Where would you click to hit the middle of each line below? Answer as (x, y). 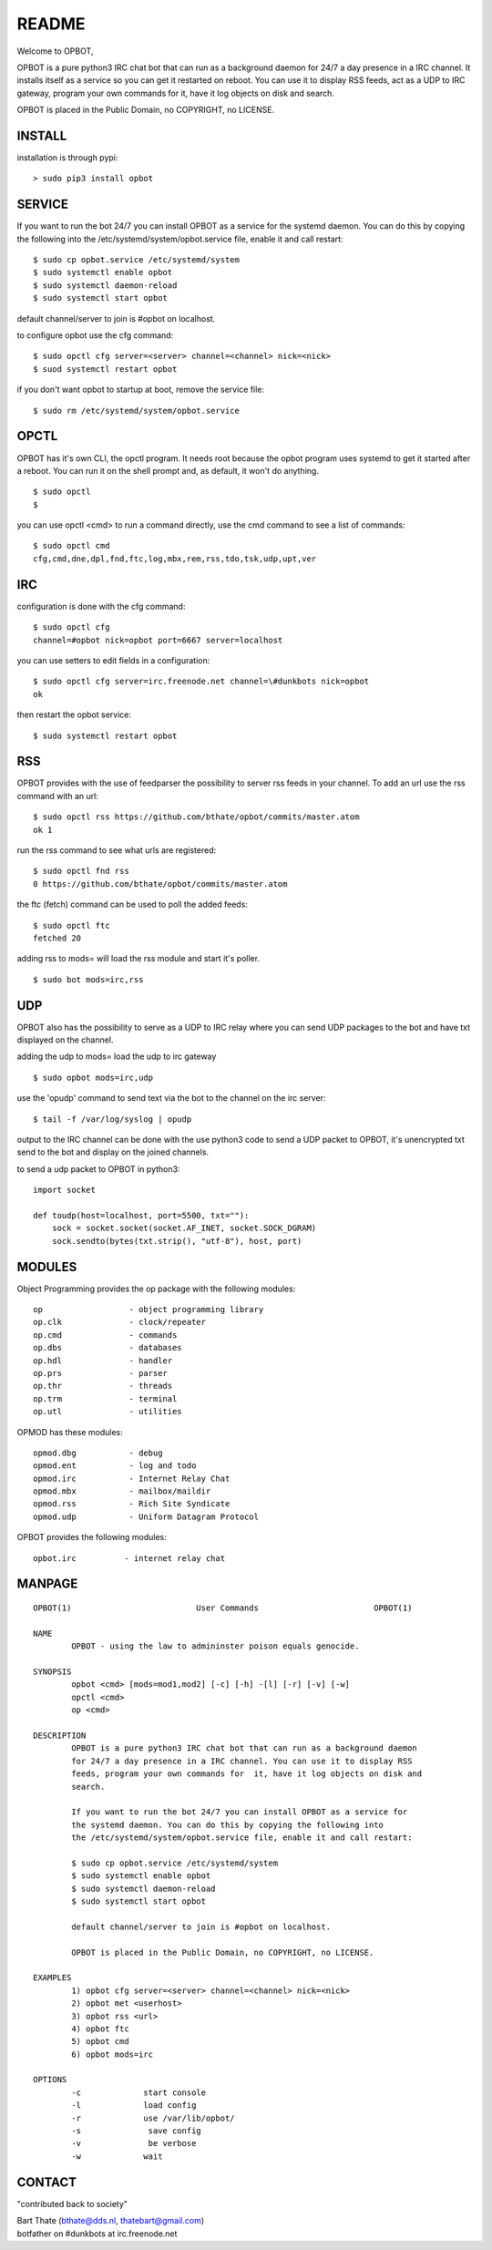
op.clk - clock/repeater (120, 1322)
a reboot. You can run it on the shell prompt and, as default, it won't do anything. (168, 470)
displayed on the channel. (65, 1040)
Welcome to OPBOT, (55, 51)
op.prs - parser (101, 1373)
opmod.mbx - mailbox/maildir (122, 1491)
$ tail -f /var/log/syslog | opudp (113, 1119)
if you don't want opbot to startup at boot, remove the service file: (140, 390)
